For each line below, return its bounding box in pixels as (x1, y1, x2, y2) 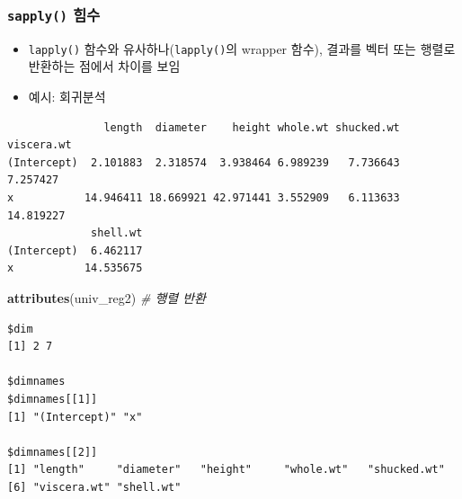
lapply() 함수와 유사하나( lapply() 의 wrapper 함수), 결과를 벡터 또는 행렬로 (28, 39, 456, 58)
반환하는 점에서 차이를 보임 (28, 57, 181, 76)
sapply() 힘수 (7, 3, 101, 25)
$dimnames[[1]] (7, 392, 98, 405)
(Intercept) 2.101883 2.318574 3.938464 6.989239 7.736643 (7, 156, 400, 169)
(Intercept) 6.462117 (7, 244, 143, 257)
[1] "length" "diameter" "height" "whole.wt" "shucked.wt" (7, 463, 445, 477)
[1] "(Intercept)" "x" (7, 410, 143, 423)
